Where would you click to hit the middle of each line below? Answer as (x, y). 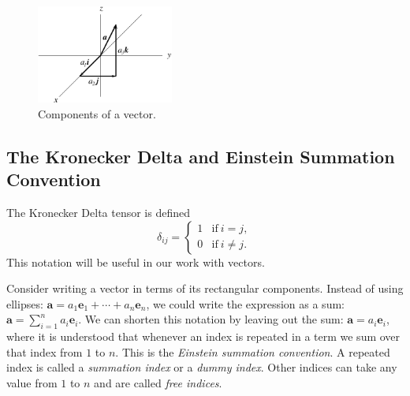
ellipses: (25, 303)
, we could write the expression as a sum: (245, 303)
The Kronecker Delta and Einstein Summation (201, 156)
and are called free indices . (158, 382)
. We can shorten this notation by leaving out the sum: (211, 319)
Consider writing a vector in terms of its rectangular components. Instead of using (205, 288)
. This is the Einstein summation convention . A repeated (253, 351)
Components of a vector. (97, 113)
